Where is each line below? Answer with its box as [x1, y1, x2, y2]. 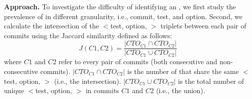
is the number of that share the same [127, 66, 239, 76]
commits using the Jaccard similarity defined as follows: [4, 30, 172, 40]
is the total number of [178, 75, 244, 86]
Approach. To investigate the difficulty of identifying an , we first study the [4, 1, 236, 11]
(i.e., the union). [156, 85, 205, 96]
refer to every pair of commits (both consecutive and [59, 56, 218, 67]
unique [4, 85, 24, 96]
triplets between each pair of [160, 21, 247, 31]
